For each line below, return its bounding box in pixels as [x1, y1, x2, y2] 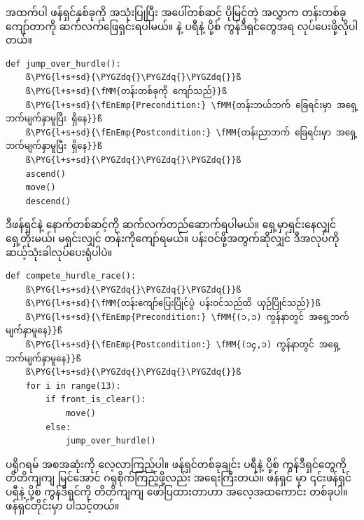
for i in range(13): [25, 380, 121, 391]
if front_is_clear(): [45, 394, 146, 405]
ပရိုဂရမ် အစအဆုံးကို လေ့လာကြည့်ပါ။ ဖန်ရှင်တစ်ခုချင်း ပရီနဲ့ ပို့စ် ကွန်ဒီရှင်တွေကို [6, 456, 346, 471]
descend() [25, 196, 71, 206]
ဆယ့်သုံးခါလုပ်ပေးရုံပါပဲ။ [6, 244, 113, 259]
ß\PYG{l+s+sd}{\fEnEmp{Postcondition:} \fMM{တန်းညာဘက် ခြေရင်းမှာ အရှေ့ [25, 127, 358, 138]
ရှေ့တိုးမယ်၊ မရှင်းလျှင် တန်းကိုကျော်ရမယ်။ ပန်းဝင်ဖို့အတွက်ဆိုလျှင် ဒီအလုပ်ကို [6, 230, 339, 245]
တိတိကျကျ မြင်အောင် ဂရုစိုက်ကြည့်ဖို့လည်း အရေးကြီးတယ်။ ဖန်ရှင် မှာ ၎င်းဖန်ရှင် [6, 470, 351, 485]
